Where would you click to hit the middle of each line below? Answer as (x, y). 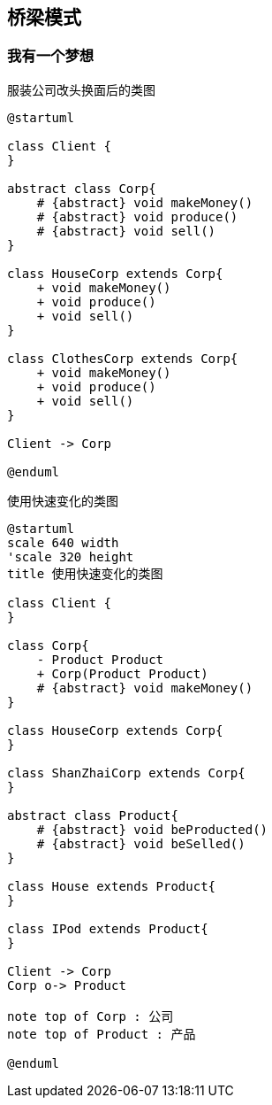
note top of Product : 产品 (102, 1034)
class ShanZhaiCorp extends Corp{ (126, 773)
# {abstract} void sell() (126, 231)
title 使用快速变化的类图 (85, 573)
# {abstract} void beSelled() (141, 843)
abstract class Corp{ (82, 188)
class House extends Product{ (112, 886)
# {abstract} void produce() (137, 216)
